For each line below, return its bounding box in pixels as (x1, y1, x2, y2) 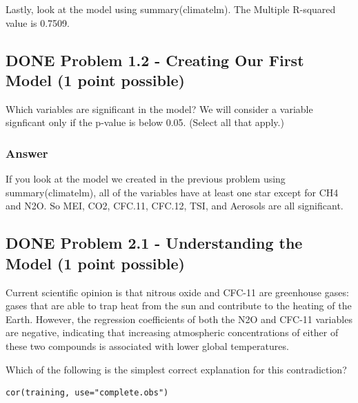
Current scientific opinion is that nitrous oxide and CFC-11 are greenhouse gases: (6, 285, 349, 299)
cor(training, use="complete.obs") (6, 388, 169, 398)
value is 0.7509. (6, 15, 70, 30)
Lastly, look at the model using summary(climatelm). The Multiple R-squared (6, 2, 336, 16)
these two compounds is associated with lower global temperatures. (6, 338, 289, 353)
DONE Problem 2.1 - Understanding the (6, 232, 303, 254)
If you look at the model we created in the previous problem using (6, 172, 286, 186)
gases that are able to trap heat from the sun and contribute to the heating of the (6, 298, 352, 313)
